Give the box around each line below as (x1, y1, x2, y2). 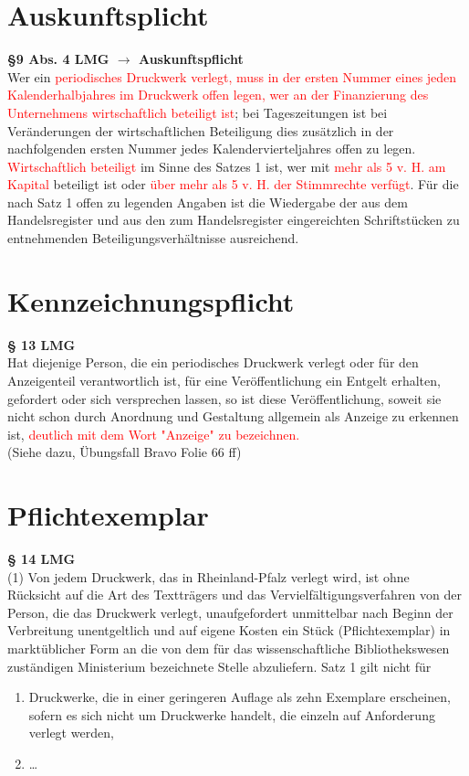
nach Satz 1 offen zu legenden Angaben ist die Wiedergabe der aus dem (7, 192, 408, 211)
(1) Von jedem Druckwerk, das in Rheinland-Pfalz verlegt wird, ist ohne (7, 567, 410, 586)
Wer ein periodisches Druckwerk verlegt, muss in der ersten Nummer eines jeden (7, 67, 457, 86)
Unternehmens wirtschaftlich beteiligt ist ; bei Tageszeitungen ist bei (7, 102, 388, 122)
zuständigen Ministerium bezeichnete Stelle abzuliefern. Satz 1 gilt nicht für (7, 656, 432, 675)
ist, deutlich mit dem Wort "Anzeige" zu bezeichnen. (7, 424, 300, 443)
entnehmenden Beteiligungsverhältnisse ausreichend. (7, 229, 299, 248)
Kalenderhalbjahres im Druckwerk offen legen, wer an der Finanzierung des (7, 85, 429, 104)
